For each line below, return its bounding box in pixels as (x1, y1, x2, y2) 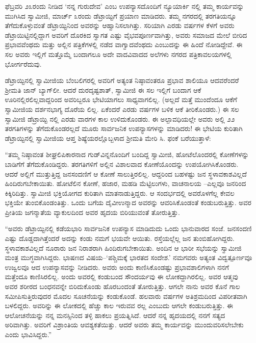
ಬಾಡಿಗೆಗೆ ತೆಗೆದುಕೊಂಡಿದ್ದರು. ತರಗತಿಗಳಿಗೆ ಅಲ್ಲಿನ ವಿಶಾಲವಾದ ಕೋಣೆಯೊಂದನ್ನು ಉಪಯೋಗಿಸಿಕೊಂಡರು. (5, 158, 238, 169)
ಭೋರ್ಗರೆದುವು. (5, 58, 42, 69)
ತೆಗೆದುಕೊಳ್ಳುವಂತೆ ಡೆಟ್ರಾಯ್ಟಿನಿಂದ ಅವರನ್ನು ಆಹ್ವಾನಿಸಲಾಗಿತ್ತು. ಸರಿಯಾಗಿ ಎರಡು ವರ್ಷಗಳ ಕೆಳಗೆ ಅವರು (5, 20, 234, 30)
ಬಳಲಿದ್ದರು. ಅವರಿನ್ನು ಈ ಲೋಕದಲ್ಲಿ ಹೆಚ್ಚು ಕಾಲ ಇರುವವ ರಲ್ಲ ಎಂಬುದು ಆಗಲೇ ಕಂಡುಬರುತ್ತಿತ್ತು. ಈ (5, 300, 233, 311)
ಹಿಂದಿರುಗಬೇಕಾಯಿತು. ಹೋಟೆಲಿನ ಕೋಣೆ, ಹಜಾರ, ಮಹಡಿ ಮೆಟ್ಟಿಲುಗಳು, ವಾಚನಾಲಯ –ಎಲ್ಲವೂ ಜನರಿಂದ (5, 178, 246, 188)
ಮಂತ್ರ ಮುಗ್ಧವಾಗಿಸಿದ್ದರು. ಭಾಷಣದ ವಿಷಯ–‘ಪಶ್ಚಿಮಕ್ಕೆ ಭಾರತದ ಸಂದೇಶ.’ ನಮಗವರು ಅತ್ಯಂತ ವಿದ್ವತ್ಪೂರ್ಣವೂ (5, 252, 252, 263)
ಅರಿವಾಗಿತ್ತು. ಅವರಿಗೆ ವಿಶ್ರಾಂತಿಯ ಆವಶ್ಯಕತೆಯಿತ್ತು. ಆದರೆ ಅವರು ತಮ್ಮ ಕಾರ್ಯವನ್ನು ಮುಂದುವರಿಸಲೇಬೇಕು (5, 319, 244, 330)
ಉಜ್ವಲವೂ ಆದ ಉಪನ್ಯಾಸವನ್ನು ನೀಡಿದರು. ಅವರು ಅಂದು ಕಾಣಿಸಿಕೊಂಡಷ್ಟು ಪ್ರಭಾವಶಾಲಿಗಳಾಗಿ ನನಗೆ (5, 262, 229, 272)
